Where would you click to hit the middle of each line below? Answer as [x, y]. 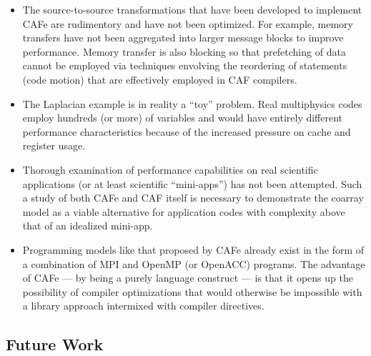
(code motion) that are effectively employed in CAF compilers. [160, 79]
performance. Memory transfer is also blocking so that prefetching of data [184, 51]
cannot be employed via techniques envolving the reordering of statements [185, 65]
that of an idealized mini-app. [88, 226]
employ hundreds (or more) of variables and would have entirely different [183, 118]
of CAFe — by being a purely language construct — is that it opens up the [188, 278]
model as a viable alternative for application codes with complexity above [184, 211]
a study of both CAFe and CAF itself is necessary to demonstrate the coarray [193, 198]
